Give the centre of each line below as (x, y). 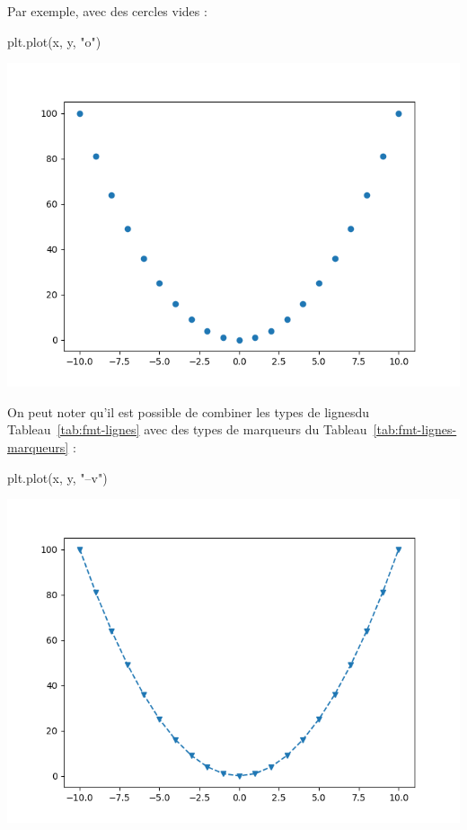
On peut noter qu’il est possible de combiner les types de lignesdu (189, 411)
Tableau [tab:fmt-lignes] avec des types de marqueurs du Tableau (187, 429)
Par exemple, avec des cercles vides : (107, 11)
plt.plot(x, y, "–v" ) (57, 477)
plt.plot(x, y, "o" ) (54, 41)
